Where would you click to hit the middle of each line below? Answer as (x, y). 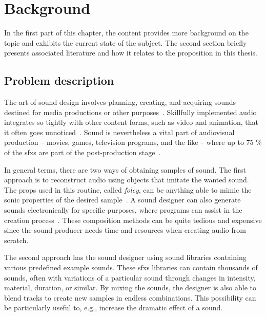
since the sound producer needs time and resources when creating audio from (125, 230)
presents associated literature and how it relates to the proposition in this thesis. (131, 53)
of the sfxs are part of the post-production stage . (83, 152)
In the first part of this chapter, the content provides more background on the (126, 33)
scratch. (16, 240)
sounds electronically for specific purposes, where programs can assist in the (123, 210)
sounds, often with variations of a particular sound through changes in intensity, (130, 277)
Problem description (59, 80)
